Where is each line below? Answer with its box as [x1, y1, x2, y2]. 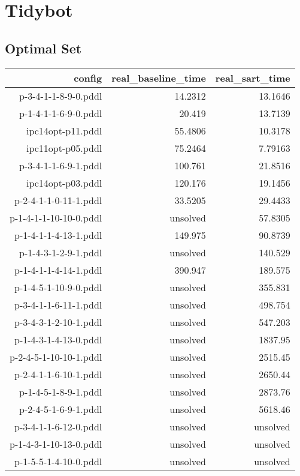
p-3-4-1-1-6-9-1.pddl [19, 158, 102, 172]
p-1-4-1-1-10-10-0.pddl [10, 210, 102, 224]
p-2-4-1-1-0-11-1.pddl [14, 193, 102, 207]
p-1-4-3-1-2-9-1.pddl [19, 245, 102, 259]
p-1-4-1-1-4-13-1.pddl [14, 227, 102, 242]
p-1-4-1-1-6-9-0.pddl [19, 106, 102, 120]
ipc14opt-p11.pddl [26, 123, 102, 137]
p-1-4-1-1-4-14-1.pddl [14, 262, 102, 277]
